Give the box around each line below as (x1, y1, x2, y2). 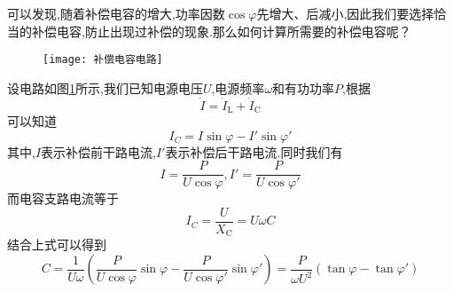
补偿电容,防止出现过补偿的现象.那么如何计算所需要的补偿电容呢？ (31, 21, 411, 40)
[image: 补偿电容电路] (43, 53, 163, 67)
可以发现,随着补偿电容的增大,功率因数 (7, 4, 225, 22)
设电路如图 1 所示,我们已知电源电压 (7, 78, 203, 97)
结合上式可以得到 (7, 235, 106, 254)
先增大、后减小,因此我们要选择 (256, 4, 434, 22)
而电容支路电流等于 (7, 189, 119, 208)
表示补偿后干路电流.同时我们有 (165, 142, 343, 161)
